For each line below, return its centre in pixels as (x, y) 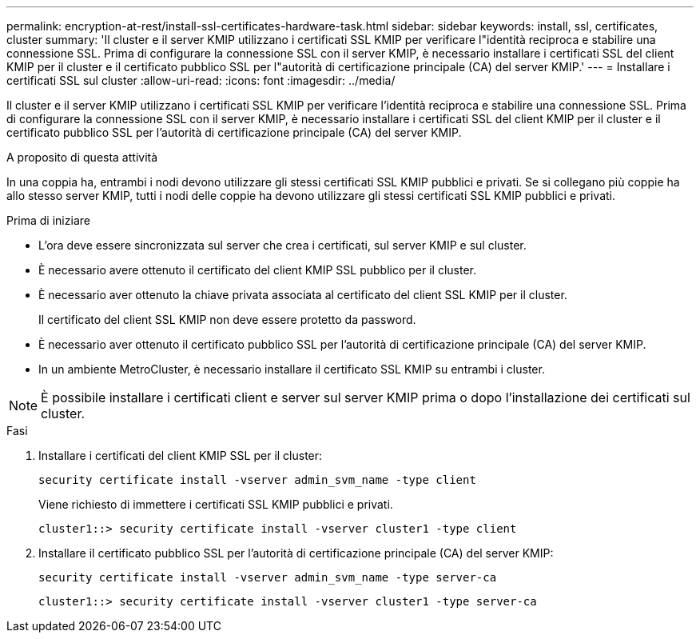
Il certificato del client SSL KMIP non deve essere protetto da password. (227, 319)
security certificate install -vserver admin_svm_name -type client (257, 480)
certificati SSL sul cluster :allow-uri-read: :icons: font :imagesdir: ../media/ (201, 80)
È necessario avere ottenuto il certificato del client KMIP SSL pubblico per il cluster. (258, 270)
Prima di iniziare (48, 220)
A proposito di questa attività (82, 157)
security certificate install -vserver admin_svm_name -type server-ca (268, 577)
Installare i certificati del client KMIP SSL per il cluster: (181, 455)
